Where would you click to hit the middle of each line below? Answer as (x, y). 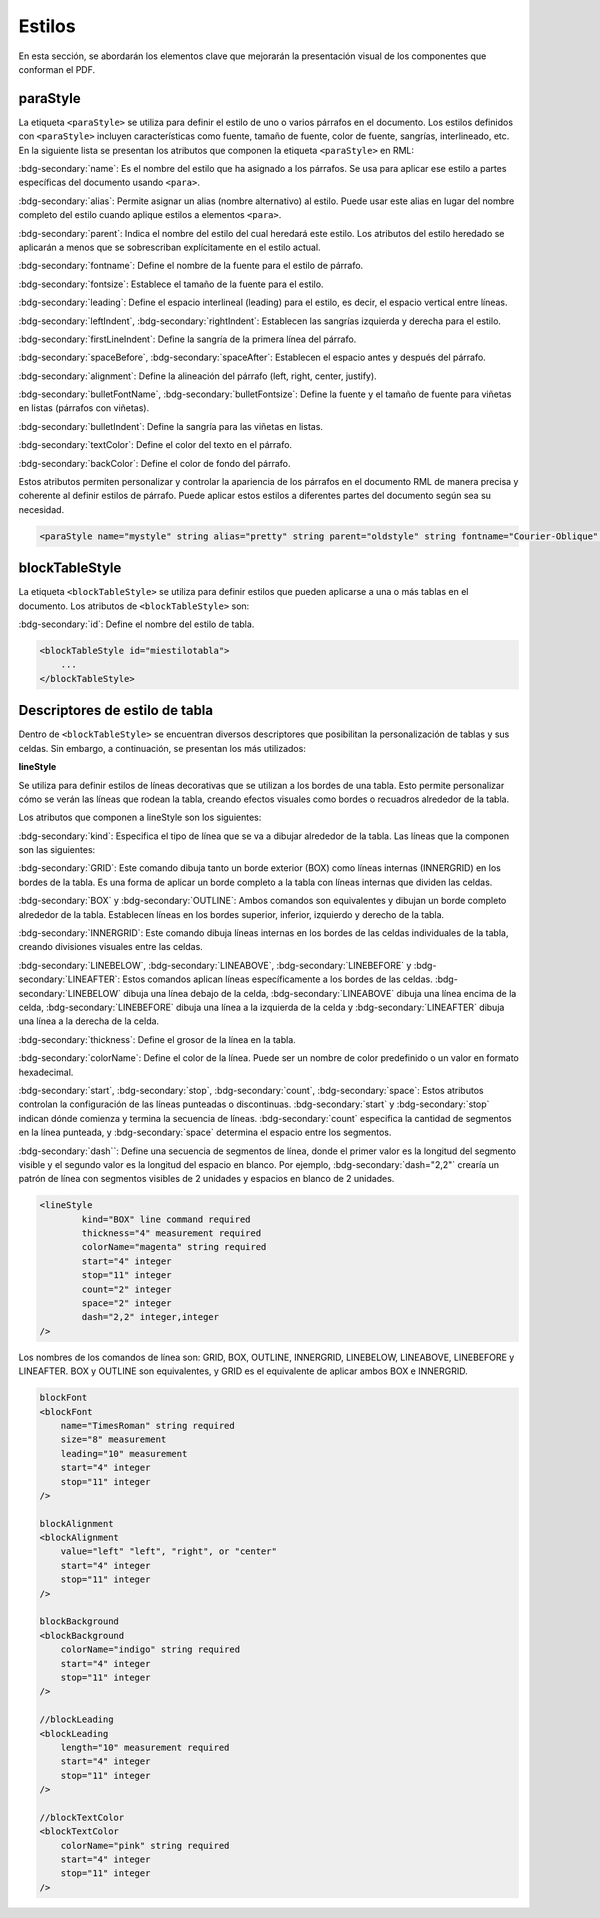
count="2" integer (126, 1289)
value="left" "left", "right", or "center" (168, 1551)
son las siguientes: (57, 850)
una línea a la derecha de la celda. (89, 1021)
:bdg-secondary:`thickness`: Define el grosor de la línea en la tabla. (157, 1039)
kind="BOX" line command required (166, 1219)
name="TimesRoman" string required (147, 1425)
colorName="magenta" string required (174, 1247)
